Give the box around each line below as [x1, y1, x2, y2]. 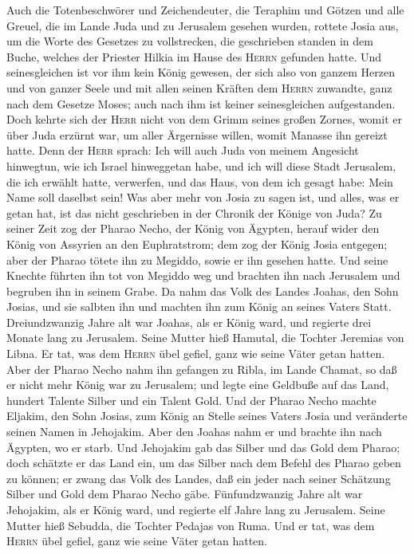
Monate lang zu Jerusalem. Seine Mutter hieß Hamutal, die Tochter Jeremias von [6, 329, 404, 346]
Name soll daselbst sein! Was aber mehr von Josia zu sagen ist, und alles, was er [6, 189, 400, 206]
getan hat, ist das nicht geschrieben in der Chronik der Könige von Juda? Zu [6, 204, 382, 221]
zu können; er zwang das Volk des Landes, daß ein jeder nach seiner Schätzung [6, 470, 391, 486]
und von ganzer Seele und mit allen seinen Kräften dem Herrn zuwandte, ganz [6, 79, 392, 96]
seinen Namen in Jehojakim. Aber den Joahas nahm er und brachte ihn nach [6, 423, 382, 440]
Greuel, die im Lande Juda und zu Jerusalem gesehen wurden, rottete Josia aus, [6, 17, 399, 33]
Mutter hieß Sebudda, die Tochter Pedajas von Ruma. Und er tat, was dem [6, 517, 375, 533]
